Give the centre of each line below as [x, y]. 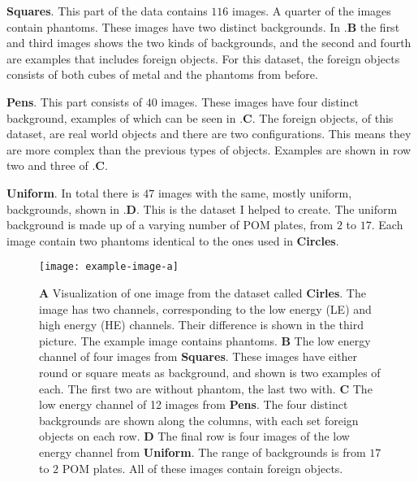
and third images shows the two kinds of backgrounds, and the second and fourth [209, 43]
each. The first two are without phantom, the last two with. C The [206, 388]
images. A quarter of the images [312, 11]
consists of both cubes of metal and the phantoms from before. [162, 74]
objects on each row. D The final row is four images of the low [194, 436]
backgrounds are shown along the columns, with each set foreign [199, 420]
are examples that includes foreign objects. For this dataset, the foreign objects [203, 58]
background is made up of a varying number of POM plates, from [170, 225]
